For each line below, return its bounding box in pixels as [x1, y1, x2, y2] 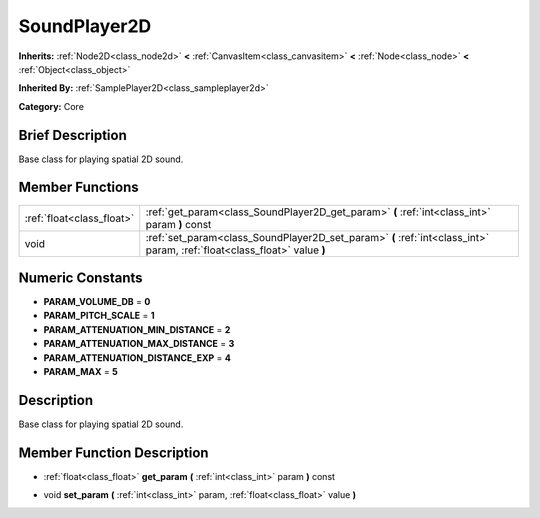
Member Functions [18, 179, 139, 196]
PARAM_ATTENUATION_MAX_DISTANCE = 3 [43, 338, 235, 350]
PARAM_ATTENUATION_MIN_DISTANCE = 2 [43, 323, 231, 335]
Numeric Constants [18, 269, 144, 286]
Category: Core [18, 100, 85, 112]
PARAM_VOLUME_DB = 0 [43, 296, 151, 308]
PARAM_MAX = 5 [43, 366, 119, 377]
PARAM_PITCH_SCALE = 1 [43, 310, 155, 322]
